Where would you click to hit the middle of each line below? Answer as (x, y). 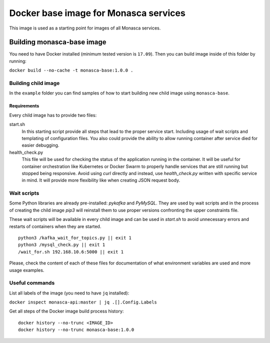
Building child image (34, 83)
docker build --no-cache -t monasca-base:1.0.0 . (71, 70)
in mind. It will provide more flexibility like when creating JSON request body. (101, 180)
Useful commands (32, 283)
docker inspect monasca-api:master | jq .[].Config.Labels (83, 302)
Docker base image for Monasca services (97, 13)
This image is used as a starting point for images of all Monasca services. (85, 28)
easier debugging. (40, 145)
